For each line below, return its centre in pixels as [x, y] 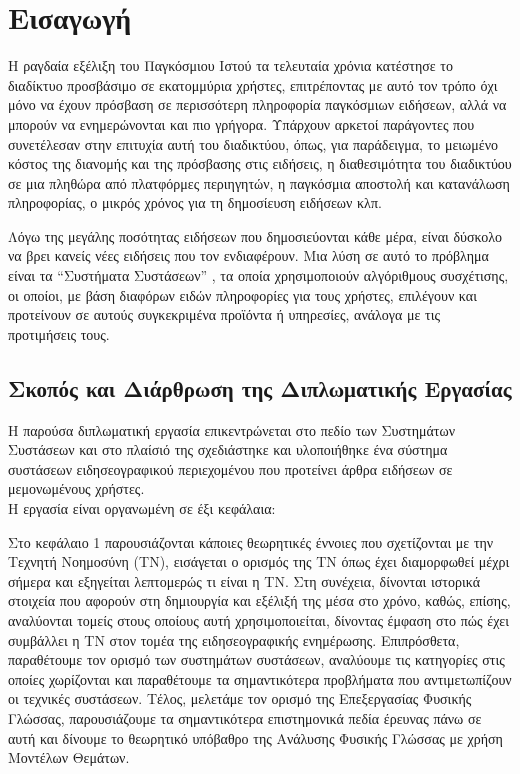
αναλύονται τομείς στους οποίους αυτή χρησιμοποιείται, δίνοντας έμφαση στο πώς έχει [259, 619]
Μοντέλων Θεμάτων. [69, 757]
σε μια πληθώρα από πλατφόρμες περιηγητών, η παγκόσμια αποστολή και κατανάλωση [259, 182]
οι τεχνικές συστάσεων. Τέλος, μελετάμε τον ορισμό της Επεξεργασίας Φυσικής [240, 698]
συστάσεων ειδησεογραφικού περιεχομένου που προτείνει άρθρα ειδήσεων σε [230, 468]
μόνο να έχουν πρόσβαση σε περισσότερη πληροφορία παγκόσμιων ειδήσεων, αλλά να [257, 104]
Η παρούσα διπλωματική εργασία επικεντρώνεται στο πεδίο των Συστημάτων [232, 429]
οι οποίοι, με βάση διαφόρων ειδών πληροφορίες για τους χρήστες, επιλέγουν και [242, 294]
